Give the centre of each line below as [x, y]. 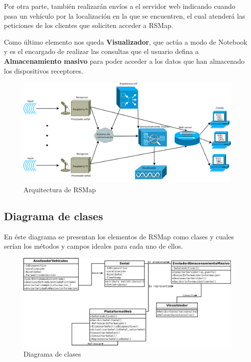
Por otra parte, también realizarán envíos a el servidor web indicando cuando [120, 6]
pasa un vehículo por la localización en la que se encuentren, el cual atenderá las [125, 15]
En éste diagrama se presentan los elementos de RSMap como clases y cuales [119, 236]
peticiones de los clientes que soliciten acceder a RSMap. [89, 25]
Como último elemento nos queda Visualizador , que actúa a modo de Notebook [126, 41]
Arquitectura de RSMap [60, 189]
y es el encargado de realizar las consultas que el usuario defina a [101, 51]
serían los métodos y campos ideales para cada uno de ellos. [93, 246]
